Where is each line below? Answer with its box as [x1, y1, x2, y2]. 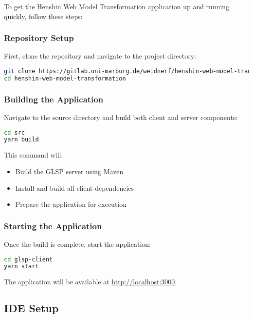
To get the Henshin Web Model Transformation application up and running [4, 1, 230, 11]
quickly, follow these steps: [4, 11, 83, 21]
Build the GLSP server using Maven [15, 166, 124, 176]
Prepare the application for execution [15, 199, 127, 209]
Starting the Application [4, 219, 102, 232]
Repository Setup [4, 32, 74, 44]
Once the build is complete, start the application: [4, 238, 151, 249]
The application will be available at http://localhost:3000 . [4, 277, 177, 287]
